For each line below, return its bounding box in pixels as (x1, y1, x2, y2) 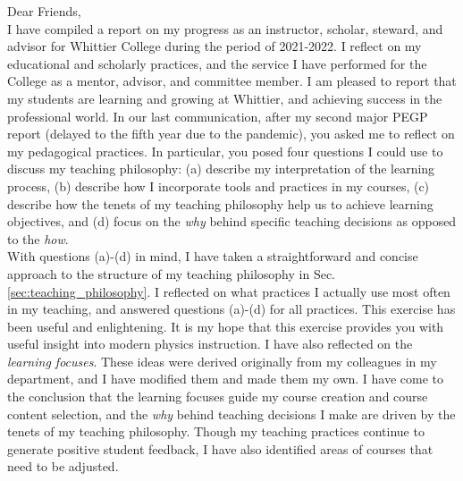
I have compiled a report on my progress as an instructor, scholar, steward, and (7, 19, 443, 38)
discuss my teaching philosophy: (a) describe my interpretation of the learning (7, 159, 435, 178)
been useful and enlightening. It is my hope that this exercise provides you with (7, 316, 444, 335)
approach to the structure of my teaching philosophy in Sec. (7, 264, 336, 283)
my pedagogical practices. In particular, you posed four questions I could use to (7, 141, 443, 160)
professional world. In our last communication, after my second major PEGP (7, 106, 428, 125)
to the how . (7, 229, 69, 248)
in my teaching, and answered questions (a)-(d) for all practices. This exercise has (7, 300, 456, 318)
